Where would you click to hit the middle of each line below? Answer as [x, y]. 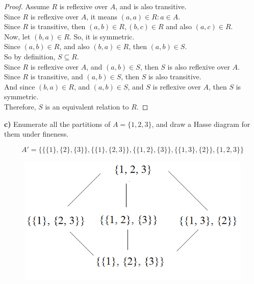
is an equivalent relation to [87, 106]
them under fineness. [36, 134]
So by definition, [30, 56]
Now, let [17, 36]
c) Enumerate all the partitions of [57, 124]
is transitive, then [58, 26]
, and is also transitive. [151, 6]
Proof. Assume [27, 6]
